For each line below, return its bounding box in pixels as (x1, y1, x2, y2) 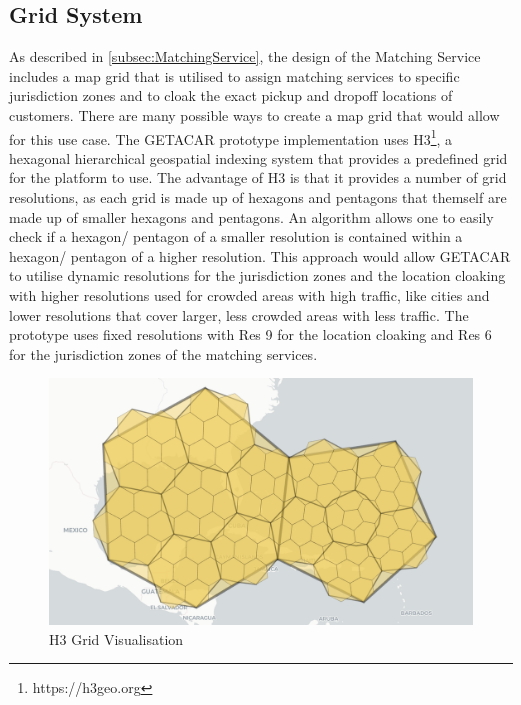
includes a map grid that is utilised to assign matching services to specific (9, 65, 460, 86)
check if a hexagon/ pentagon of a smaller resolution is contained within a (9, 226, 463, 247)
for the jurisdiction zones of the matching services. (9, 343, 318, 364)
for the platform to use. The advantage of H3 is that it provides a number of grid (9, 167, 507, 188)
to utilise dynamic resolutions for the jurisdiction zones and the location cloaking (9, 265, 506, 286)
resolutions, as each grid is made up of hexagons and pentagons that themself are (9, 187, 507, 208)
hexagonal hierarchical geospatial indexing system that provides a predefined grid (9, 147, 508, 168)
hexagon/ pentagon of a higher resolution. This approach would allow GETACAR (9, 245, 511, 266)
